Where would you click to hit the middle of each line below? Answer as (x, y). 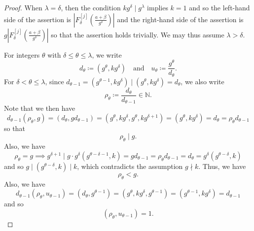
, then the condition (91, 7)
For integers (22, 54)
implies (158, 7)
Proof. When (23, 7)
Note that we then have (40, 108)
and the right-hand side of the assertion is (180, 19)
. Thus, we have (222, 166)
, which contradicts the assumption (130, 166)
